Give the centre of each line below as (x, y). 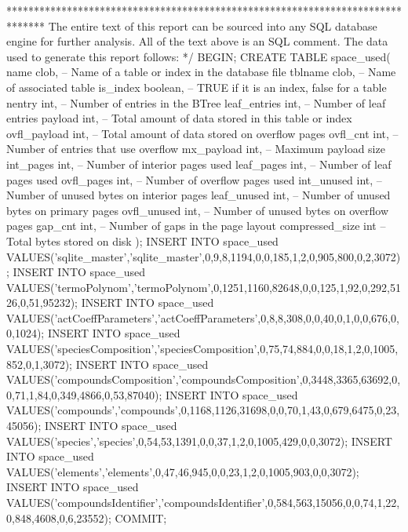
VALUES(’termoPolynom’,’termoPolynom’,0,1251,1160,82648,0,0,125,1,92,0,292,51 (204, 287)
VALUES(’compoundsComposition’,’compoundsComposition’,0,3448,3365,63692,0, (204, 379)
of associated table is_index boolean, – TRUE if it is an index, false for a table (197, 87)
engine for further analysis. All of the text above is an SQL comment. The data (197, 41)
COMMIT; (141, 517)
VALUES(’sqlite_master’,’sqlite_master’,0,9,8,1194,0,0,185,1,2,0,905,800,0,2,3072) (204, 256)
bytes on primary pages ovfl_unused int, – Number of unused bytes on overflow (198, 210)
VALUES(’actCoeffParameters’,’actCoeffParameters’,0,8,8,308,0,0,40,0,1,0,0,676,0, (203, 317)
